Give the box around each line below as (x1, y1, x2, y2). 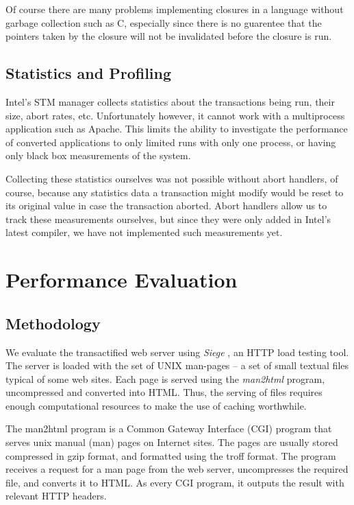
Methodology (5, 312, 101, 333)
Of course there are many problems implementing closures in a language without (5, 2, 344, 16)
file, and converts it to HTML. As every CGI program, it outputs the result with (5, 475, 344, 489)
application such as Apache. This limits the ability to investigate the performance (5, 121, 348, 136)
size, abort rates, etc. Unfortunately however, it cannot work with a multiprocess (5, 108, 345, 122)
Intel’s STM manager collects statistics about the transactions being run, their (5, 94, 335, 108)
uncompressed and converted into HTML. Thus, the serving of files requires (5, 385, 323, 399)
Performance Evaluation (5, 266, 238, 294)
